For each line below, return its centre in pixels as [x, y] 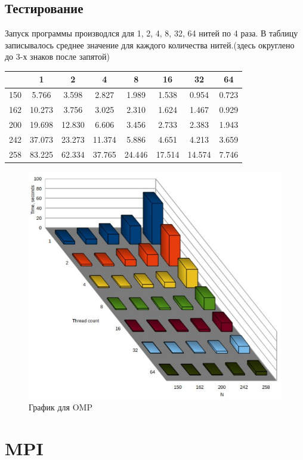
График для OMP [61, 407]
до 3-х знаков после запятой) [57, 56]
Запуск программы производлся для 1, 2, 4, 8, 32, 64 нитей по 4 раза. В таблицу [151, 33]
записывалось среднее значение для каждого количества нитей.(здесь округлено [150, 45]
